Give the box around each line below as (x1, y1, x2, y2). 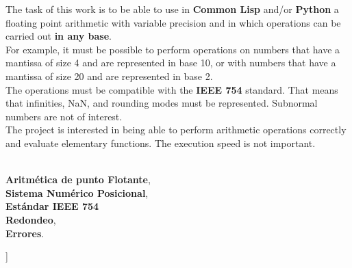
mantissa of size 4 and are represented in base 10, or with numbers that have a (5, 55, 336, 70)
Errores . (5, 226, 45, 240)
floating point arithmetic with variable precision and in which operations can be (5, 15, 341, 29)
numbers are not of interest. (5, 109, 123, 123)
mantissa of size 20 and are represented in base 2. (5, 68, 213, 83)
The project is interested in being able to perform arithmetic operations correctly (5, 122, 347, 137)
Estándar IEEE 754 (5, 199, 99, 213)
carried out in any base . (5, 29, 112, 43)
